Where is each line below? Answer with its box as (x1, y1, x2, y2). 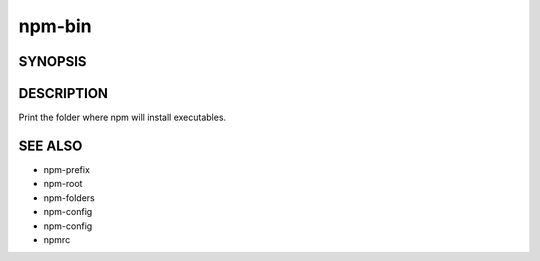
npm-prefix (43, 163, 90, 175)
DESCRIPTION (18, 85, 109, 102)
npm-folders (43, 191, 95, 204)
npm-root (43, 178, 83, 190)
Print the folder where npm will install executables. (18, 111, 227, 124)
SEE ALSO (18, 137, 83, 154)
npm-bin (18, 15, 92, 37)
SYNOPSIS (18, 53, 87, 70)
